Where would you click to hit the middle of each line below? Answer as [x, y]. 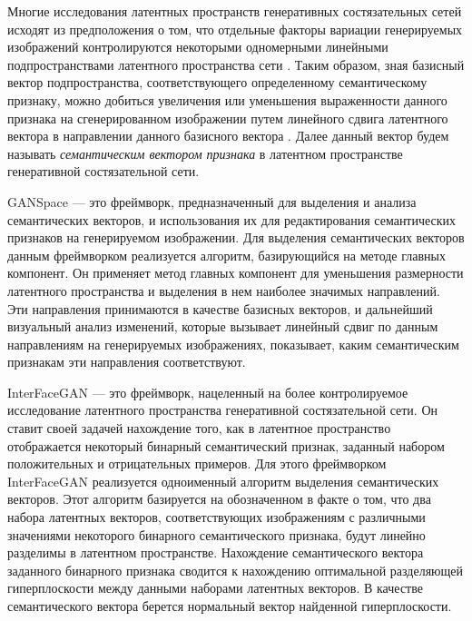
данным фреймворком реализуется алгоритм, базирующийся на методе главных [226, 255]
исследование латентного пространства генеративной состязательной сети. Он [223, 410]
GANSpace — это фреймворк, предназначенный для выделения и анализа [212, 201]
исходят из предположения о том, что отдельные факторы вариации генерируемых [235, 29]
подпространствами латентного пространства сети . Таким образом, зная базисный [236, 64]
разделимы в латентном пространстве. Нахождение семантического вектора [216, 552]
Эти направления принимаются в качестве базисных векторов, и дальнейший [220, 308]
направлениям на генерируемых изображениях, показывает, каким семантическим [233, 344]
